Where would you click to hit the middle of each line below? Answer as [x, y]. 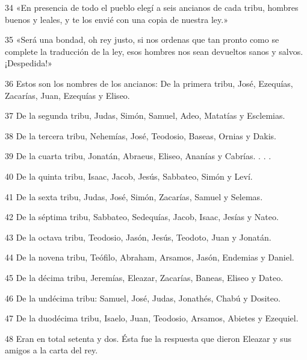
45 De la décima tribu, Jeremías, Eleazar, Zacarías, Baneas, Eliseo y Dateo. [144, 277]
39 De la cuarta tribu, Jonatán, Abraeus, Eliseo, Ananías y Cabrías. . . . [138, 156]
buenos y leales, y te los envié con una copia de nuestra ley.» [116, 19]
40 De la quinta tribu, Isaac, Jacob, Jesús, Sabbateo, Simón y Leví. [129, 176]
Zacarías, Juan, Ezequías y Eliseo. [67, 95]
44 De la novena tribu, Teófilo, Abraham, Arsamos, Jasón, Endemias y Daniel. [150, 257]
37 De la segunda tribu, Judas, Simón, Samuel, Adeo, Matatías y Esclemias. [145, 115]
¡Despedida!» [29, 63]
